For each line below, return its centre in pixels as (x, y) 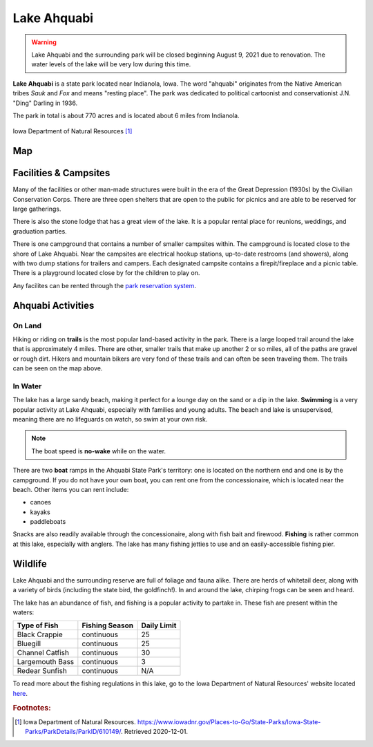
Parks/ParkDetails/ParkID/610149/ (73, 732)
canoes (41, 502)
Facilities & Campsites (61, 173)
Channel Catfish (43, 653)
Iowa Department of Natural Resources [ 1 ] (73, 131)
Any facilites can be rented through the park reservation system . (104, 285)
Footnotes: (32, 708)
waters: (23, 612)
